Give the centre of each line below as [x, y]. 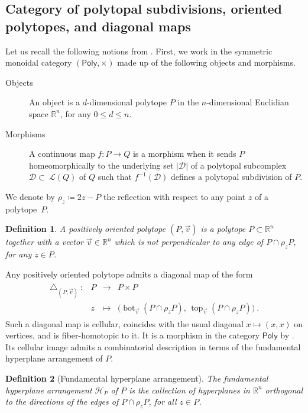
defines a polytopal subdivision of [231, 177]
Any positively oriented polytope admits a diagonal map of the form [129, 274]
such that [115, 177]
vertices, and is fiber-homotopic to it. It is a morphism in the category [133, 335]
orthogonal [284, 390]
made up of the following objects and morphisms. [206, 62]
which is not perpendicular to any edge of [189, 242]
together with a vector [45, 242]
